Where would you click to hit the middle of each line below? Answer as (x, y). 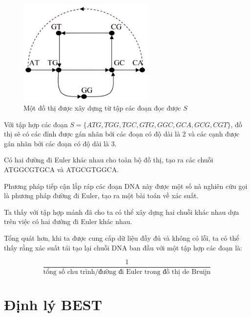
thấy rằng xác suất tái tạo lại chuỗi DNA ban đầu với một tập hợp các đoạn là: (123, 247)
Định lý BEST (53, 305)
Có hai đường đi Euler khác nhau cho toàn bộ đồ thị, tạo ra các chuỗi (109, 160)
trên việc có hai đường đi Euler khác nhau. (68, 221)
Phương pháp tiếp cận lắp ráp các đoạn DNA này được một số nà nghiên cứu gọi (126, 186)
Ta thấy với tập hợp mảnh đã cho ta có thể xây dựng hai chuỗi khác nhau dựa (122, 212)
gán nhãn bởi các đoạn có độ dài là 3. (60, 143)
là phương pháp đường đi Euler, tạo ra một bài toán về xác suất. (101, 195)
